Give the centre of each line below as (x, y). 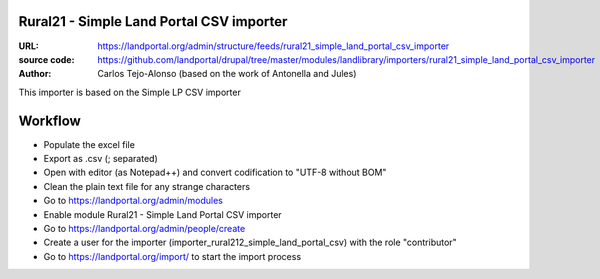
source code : (46, 59)
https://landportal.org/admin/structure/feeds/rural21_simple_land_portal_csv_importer (273, 46)
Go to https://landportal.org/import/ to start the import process (172, 256)
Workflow (50, 120)
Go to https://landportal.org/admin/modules (133, 201)
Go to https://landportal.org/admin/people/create (144, 228)
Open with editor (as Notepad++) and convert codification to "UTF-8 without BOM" (215, 172)
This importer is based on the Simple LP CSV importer (130, 92)
